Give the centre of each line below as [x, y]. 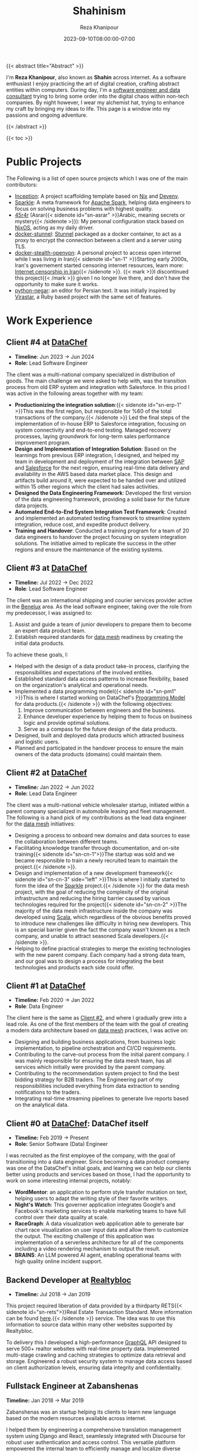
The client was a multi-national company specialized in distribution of [91, 374]
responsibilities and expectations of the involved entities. [84, 672]
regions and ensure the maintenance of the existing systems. [89, 550]
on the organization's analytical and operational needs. [82, 685]
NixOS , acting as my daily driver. [54, 227]
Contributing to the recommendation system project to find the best [97, 1074]
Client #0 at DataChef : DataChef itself [77, 1123]
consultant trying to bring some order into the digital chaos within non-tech [98, 96]
